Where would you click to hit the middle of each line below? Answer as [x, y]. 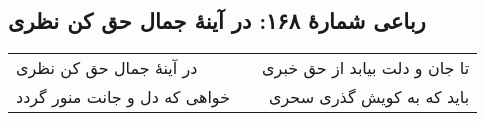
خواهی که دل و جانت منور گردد [123, 97]
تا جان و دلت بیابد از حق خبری [366, 68]
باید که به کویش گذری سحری [369, 97]
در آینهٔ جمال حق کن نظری [107, 68]
